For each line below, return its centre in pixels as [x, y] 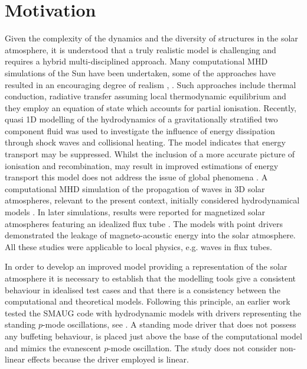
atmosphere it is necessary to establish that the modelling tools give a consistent [151, 278]
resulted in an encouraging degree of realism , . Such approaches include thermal [151, 84]
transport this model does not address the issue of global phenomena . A [136, 177]
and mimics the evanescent [53, 347]
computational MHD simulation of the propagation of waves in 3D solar [135, 188]
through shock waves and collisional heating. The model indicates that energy [145, 142]
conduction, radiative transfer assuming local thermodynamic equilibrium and [146, 96]
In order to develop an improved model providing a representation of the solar [146, 266]
